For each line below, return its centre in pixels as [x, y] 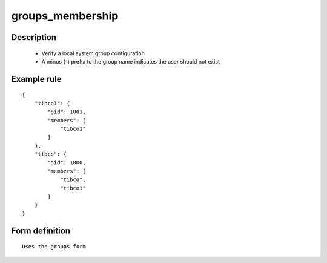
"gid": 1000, [67, 163]
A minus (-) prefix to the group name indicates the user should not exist [131, 61]
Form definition [41, 231]
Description [34, 37]
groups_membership [65, 16]
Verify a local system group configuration [93, 53]
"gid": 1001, [67, 112]
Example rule [36, 79]
